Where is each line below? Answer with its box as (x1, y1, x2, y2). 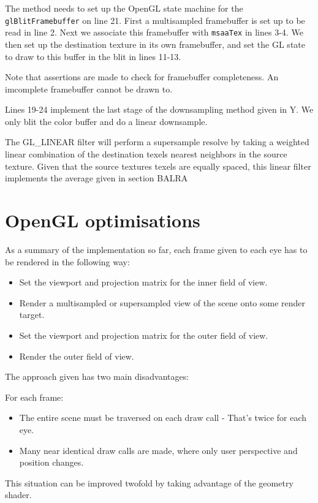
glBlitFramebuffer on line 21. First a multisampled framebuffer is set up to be (5, 13, 305, 26)
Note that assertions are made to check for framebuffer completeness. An (5, 70, 279, 83)
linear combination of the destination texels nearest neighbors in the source (5, 148, 287, 161)
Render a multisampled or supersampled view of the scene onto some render (19, 296, 306, 309)
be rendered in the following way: (5, 255, 130, 268)
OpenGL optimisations (5, 208, 200, 233)
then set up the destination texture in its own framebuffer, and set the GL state (5, 37, 305, 50)
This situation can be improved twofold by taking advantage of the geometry (5, 476, 293, 489)
